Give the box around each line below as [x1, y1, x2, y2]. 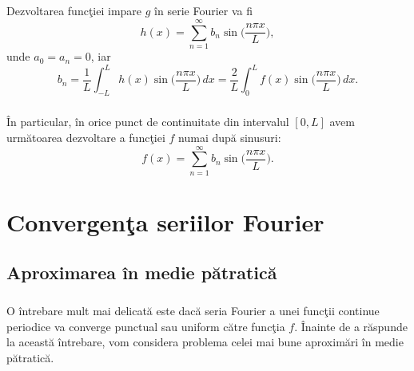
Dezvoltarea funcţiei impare [6, 2, 142, 19]
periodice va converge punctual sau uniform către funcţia [6, 318, 285, 334]
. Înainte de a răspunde [294, 318, 408, 334]
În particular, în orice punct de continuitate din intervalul [6, 113, 289, 130]
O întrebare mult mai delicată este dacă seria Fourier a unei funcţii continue [6, 302, 380, 319]
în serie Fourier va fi [154, 2, 253, 19]
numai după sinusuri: [178, 128, 281, 145]
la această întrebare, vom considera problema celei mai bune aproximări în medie [6, 334, 404, 350]
